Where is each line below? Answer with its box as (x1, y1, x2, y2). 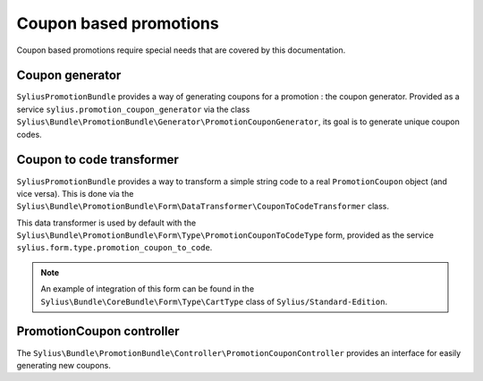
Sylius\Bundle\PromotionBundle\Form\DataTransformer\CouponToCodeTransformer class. (16, 201, 389, 212)
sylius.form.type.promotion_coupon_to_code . (16, 242, 213, 253)
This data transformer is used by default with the (16, 217, 197, 228)
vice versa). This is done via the (16, 188, 134, 199)
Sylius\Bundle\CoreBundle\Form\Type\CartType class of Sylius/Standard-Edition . (40, 296, 388, 307)
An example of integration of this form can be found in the (40, 284, 255, 294)
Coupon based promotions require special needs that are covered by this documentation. (16, 45, 346, 55)
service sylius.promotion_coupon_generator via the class (16, 104, 250, 114)
